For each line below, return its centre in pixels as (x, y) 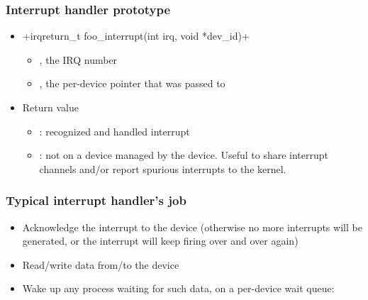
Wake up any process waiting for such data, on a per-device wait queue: (178, 288)
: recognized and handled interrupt (115, 131)
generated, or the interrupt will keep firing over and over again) (160, 241)
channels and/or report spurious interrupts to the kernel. (163, 168)
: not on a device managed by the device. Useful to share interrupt (184, 155)
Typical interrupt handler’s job (96, 200)
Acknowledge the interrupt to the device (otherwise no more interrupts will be (192, 227)
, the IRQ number (78, 59)
